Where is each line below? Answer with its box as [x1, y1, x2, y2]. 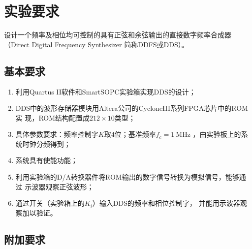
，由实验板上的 [192, 129, 241, 139]
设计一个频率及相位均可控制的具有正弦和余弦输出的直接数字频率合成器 [4, 30, 231, 40]
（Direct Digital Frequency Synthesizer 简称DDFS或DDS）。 [4, 39, 189, 49]
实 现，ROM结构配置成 [15, 112, 90, 123]
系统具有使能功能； [15, 155, 78, 165]
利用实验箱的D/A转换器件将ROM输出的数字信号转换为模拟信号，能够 [15, 172, 239, 182]
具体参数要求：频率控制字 [15, 129, 98, 139]
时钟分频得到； [22, 138, 71, 149]
